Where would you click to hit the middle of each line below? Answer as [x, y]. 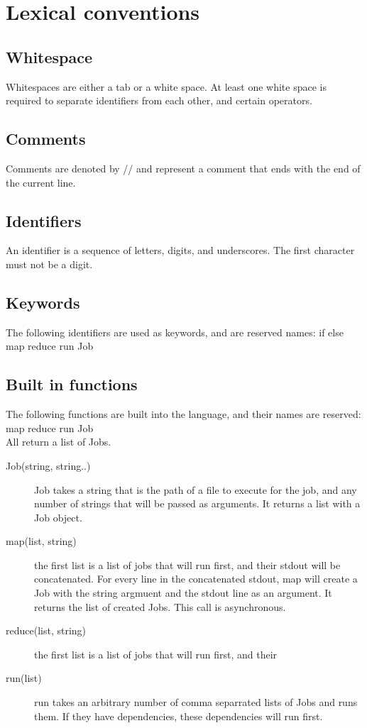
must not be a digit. [49, 264]
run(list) [24, 678]
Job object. [58, 517]
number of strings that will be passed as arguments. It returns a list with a [197, 503]
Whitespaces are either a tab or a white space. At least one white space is [166, 86]
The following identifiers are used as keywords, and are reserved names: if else [175, 332]
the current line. [41, 182]
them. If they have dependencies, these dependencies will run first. [179, 716]
